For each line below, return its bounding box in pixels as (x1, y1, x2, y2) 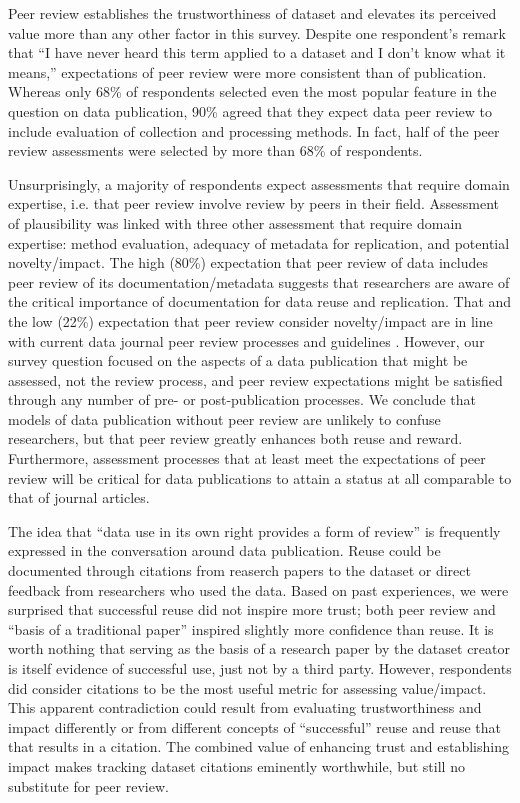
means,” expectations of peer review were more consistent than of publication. (8, 61, 487, 82)
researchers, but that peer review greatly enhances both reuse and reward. (8, 428, 463, 449)
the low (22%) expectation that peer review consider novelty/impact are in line (8, 310, 493, 331)
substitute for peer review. (8, 775, 169, 796)
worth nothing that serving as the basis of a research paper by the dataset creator (8, 638, 510, 659)
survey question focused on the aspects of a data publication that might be (8, 350, 468, 371)
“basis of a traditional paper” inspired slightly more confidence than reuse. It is (8, 618, 494, 639)
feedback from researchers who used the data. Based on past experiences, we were (8, 579, 509, 600)
